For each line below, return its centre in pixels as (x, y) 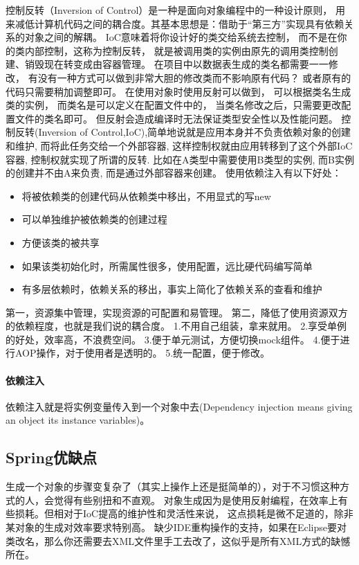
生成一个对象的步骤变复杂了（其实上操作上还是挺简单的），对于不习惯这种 (173, 486)
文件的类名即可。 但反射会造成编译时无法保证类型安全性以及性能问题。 (176, 118)
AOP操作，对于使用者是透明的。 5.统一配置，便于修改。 (142, 353)
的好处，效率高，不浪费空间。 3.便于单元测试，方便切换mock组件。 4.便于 (173, 339)
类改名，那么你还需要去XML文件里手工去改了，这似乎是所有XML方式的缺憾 (178, 540)
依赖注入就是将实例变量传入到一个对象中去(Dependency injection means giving (179, 406)
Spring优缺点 (51, 457)
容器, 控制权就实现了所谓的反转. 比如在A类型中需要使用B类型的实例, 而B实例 (180, 159)
